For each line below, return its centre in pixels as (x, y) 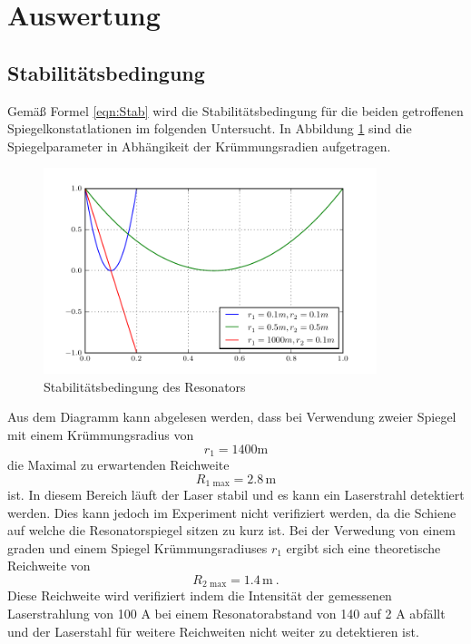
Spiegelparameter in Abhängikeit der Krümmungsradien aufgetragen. (199, 146)
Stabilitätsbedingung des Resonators (145, 386)
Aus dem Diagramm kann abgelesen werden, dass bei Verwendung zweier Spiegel (232, 417)
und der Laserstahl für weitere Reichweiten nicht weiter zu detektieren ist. (213, 631)
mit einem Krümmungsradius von (101, 434)
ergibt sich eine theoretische (363, 547)
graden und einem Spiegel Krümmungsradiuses (137, 547)
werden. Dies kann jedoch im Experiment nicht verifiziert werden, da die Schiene (232, 512)
